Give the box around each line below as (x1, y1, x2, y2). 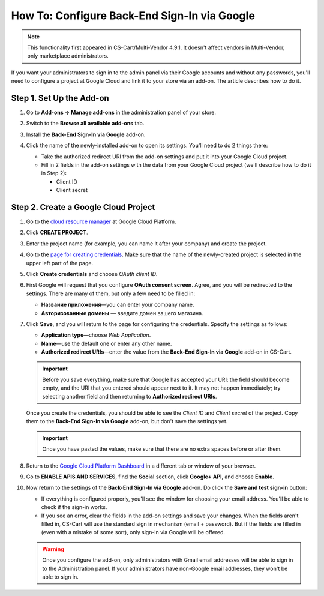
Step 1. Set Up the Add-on (11, 93, 109, 103)
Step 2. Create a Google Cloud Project (11, 202, 155, 212)
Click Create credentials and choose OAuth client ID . (26, 271, 158, 277)
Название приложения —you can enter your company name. (41, 301, 194, 309)
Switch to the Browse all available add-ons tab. (26, 120, 145, 127)
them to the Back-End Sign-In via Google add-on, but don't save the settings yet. (26, 418, 228, 425)
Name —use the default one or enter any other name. (41, 340, 172, 347)
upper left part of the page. (26, 259, 93, 266)
